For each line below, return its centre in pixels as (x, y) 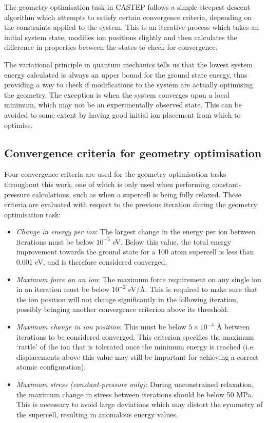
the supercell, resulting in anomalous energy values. (97, 414)
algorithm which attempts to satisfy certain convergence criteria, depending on (128, 17)
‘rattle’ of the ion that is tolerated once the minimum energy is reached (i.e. (136, 347)
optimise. (18, 125)
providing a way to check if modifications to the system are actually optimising (129, 85)
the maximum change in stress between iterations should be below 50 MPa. (135, 394)
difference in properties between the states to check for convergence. (111, 47)
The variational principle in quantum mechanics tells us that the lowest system (128, 64)
